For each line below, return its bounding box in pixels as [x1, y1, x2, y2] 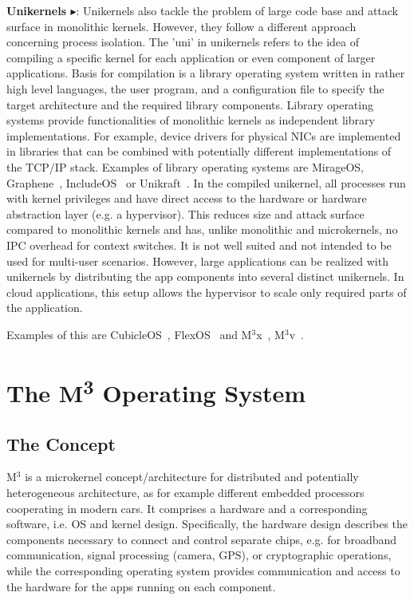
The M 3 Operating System [6, 373, 306, 409]
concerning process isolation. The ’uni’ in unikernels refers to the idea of [6, 34, 359, 50]
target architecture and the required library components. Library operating [6, 96, 373, 112]
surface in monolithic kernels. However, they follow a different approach [6, 18, 357, 34]
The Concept [6, 431, 116, 456]
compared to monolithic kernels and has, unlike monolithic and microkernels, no [6, 221, 398, 238]
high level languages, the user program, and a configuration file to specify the [6, 80, 384, 97]
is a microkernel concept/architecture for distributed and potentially [25, 468, 359, 485]
